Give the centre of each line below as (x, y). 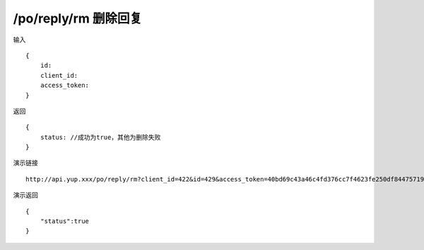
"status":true (65, 221)
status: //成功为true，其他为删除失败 (100, 137)
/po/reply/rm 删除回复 (78, 18)
